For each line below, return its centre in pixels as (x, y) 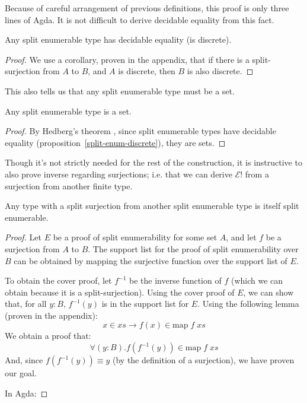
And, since (24, 360)
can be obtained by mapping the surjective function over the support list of (151, 260)
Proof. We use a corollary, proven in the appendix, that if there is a (127, 59)
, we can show (268, 292)
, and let (241, 237)
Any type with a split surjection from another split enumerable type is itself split (152, 206)
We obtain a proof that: (48, 336)
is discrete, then (147, 71)
